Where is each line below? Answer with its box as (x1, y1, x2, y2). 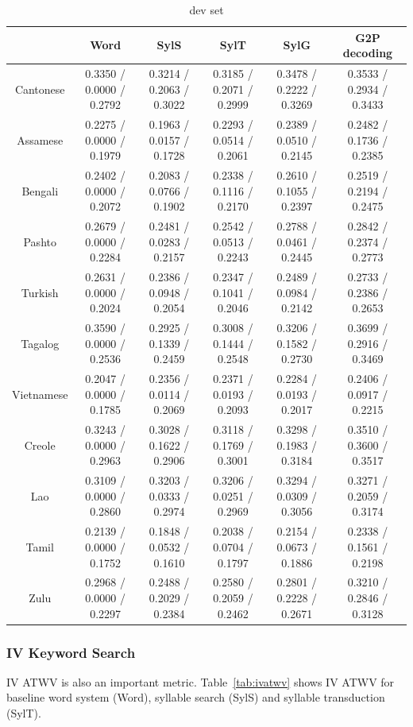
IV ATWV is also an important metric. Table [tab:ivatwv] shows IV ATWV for (6, 673, 395, 690)
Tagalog (21, 334, 60, 351)
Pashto (23, 233, 56, 249)
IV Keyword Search (6, 642, 136, 662)
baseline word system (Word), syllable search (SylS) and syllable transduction (6, 689, 385, 706)
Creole (24, 436, 56, 453)
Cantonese (14, 80, 65, 97)
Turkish (21, 284, 59, 300)
